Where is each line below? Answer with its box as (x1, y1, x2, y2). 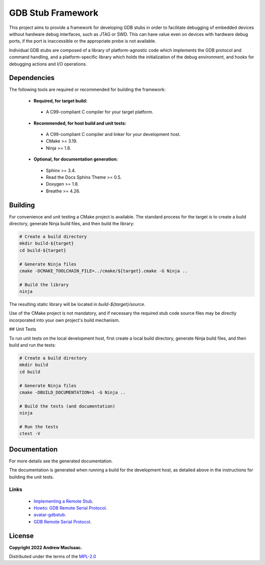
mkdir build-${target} (19, 241, 74, 246)
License (9, 532, 34, 540)
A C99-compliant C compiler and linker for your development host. (46, 131, 181, 137)
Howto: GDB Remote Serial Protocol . (33, 505, 107, 511)
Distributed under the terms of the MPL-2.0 (9, 554, 97, 560)
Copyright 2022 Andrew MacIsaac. (9, 544, 82, 550)
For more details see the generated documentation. (9, 458, 113, 464)
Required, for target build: (33, 98, 88, 104)
